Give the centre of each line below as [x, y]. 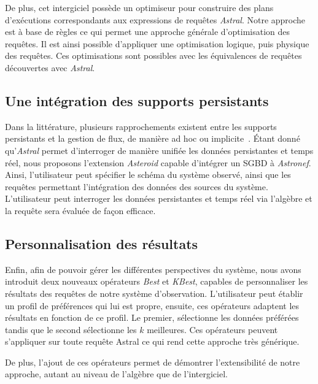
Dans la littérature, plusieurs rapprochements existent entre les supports [141, 126]
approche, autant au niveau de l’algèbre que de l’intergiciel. [116, 374]
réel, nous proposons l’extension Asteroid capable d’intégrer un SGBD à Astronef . [158, 162]
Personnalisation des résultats [102, 243]
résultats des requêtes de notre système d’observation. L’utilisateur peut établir [154, 293]
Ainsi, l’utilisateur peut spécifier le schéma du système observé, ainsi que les [148, 175]
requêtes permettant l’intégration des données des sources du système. [137, 186]
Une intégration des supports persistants [137, 100]
